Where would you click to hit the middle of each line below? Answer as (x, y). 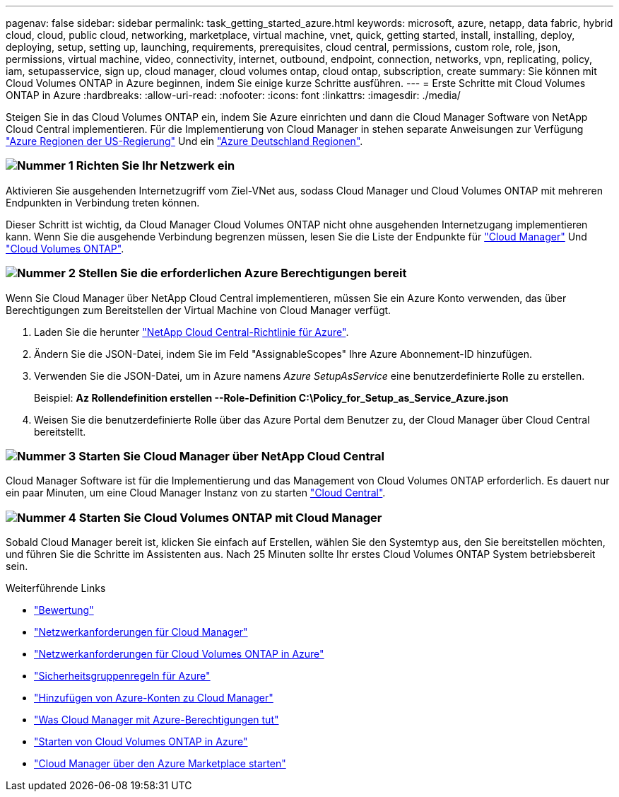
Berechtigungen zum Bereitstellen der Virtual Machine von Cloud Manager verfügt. (199, 310)
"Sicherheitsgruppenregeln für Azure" (122, 676)
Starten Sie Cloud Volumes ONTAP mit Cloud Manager (230, 517)
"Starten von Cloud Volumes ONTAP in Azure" (141, 741)
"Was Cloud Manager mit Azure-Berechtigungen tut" (157, 720)
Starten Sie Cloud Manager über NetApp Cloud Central (231, 456)
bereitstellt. (60, 431)
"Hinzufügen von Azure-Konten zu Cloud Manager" (154, 698)
